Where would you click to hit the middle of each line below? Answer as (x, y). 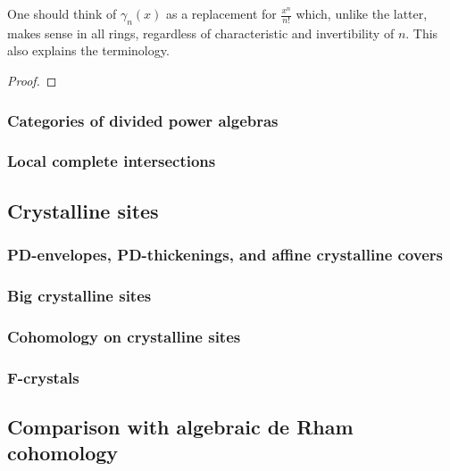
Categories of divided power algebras (143, 120)
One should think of (62, 13)
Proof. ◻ (32, 80)
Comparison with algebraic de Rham (180, 426)
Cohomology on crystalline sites (124, 336)
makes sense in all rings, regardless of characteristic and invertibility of (201, 33)
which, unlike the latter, (362, 13)
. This (422, 33)
